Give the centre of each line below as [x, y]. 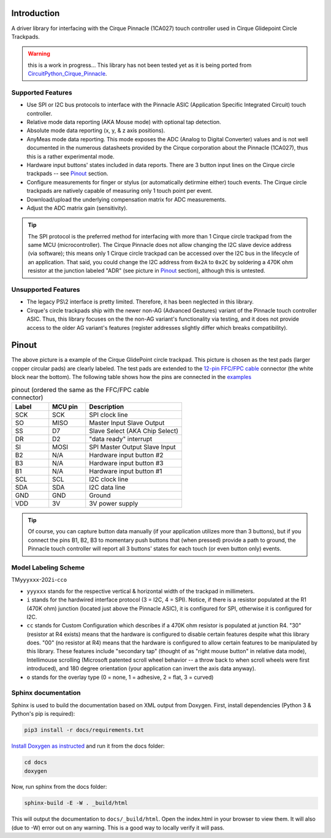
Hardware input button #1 [126, 471]
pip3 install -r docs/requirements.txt [84, 730]
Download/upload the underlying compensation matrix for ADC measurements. [127, 199]
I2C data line [107, 487]
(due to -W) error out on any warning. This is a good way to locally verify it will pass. [118, 828]
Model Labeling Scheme [48, 567]
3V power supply [114, 504]
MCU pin [65, 407]
